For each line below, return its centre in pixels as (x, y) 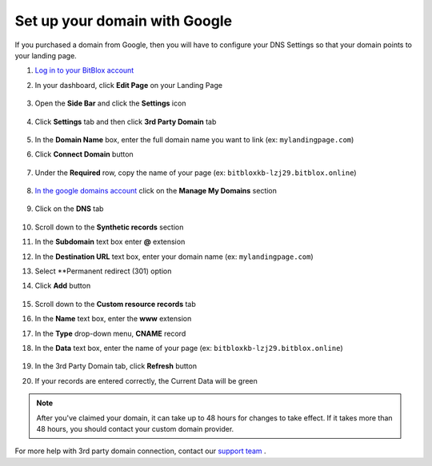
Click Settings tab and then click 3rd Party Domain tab (126, 121)
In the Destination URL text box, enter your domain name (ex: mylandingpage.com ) (174, 257)
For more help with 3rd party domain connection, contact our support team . (141, 451)
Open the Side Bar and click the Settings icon (110, 103)
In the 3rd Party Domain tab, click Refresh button (116, 366)
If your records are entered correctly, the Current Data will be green (146, 380)
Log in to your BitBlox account (84, 70)
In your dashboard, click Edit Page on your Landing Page (129, 85)
